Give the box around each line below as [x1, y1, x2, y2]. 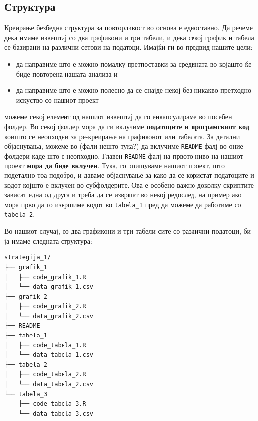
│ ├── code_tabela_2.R [4, 371, 86, 378]
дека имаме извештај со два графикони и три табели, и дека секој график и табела [4, 32, 254, 42]
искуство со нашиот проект [16, 94, 99, 105]
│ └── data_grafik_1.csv [4, 283, 93, 291]
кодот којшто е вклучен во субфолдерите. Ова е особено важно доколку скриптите [4, 179, 254, 190]
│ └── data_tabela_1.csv [4, 351, 93, 359]
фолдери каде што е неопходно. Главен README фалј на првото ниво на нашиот [4, 150, 243, 161]
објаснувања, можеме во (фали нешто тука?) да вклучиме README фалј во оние [4, 141, 243, 151]
